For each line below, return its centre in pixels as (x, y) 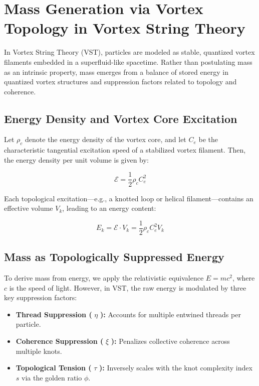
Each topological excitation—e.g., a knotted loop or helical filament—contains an (129, 198)
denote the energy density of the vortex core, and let (106, 139)
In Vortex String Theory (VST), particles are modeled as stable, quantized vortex (129, 52)
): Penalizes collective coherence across (170, 341)
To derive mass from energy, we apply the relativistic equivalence (104, 277)
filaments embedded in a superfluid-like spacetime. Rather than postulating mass (128, 61)
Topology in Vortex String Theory (125, 28)
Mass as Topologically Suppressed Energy (114, 257)
